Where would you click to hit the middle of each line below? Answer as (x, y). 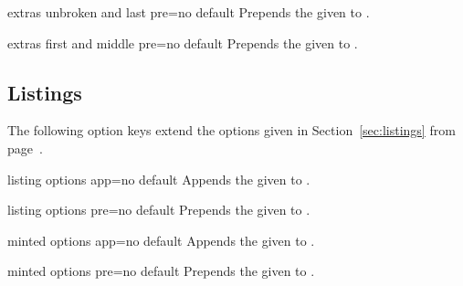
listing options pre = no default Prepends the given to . (159, 210)
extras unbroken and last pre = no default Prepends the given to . (189, 12)
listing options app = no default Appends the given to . (159, 179)
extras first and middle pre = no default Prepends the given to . (183, 42)
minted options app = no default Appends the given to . (161, 240)
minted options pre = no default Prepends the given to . (161, 271)
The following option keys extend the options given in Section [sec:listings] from (231, 130)
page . (25, 148)
